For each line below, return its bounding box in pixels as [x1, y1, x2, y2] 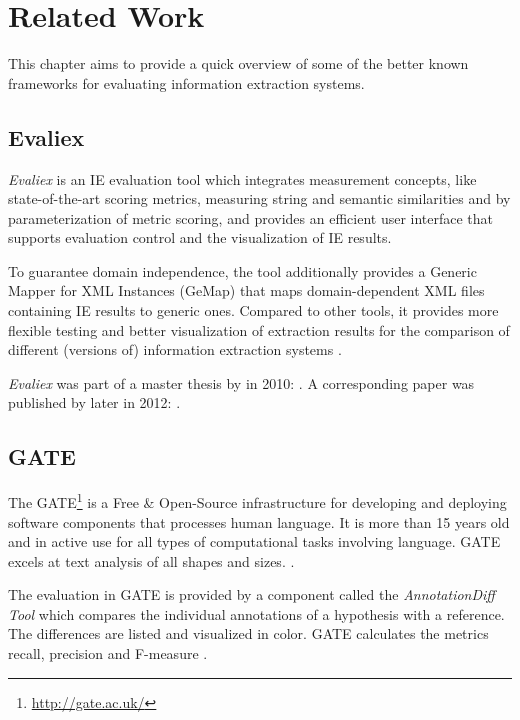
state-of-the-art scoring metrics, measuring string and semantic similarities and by [8, 188, 511, 209]
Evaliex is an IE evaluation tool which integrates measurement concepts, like [8, 168, 477, 189]
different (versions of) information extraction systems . [8, 339, 342, 360]
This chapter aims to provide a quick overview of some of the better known [8, 53, 469, 74]
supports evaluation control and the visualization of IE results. [8, 227, 392, 248]
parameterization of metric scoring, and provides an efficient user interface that [8, 207, 494, 228]
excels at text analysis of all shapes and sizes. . [8, 550, 295, 571]
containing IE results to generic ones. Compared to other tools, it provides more [8, 300, 499, 321]
